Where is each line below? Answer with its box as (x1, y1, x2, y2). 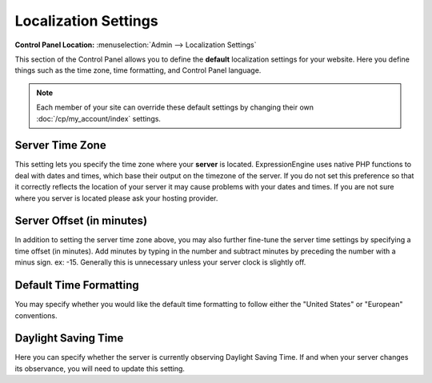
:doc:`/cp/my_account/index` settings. (36, 114, 162, 123)
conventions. (14, 310, 58, 320)
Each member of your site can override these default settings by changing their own (36, 102, 314, 112)
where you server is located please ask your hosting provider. (14, 193, 218, 203)
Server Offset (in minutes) (14, 214, 148, 228)
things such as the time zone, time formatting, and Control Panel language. (14, 66, 262, 75)
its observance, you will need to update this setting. (14, 364, 186, 373)
